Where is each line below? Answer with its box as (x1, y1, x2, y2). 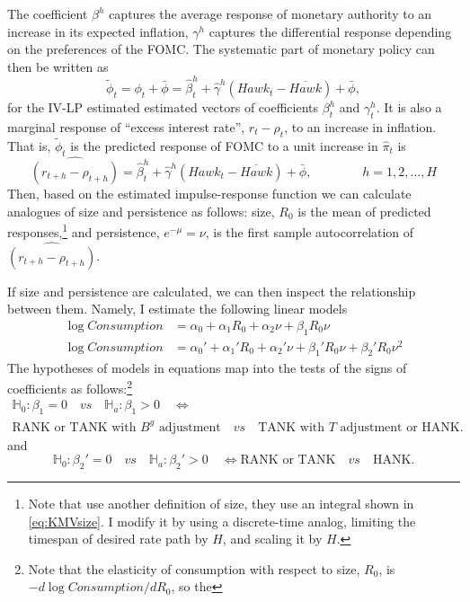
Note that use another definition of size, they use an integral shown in (28, 494, 414, 513)
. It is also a (376, 98, 442, 117)
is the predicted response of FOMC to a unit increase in (70, 136, 378, 155)
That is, (7, 136, 51, 155)
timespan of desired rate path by (28, 529, 208, 548)
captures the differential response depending (208, 22, 452, 40)
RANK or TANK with (12, 421, 137, 434)
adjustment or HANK (340, 421, 460, 434)
